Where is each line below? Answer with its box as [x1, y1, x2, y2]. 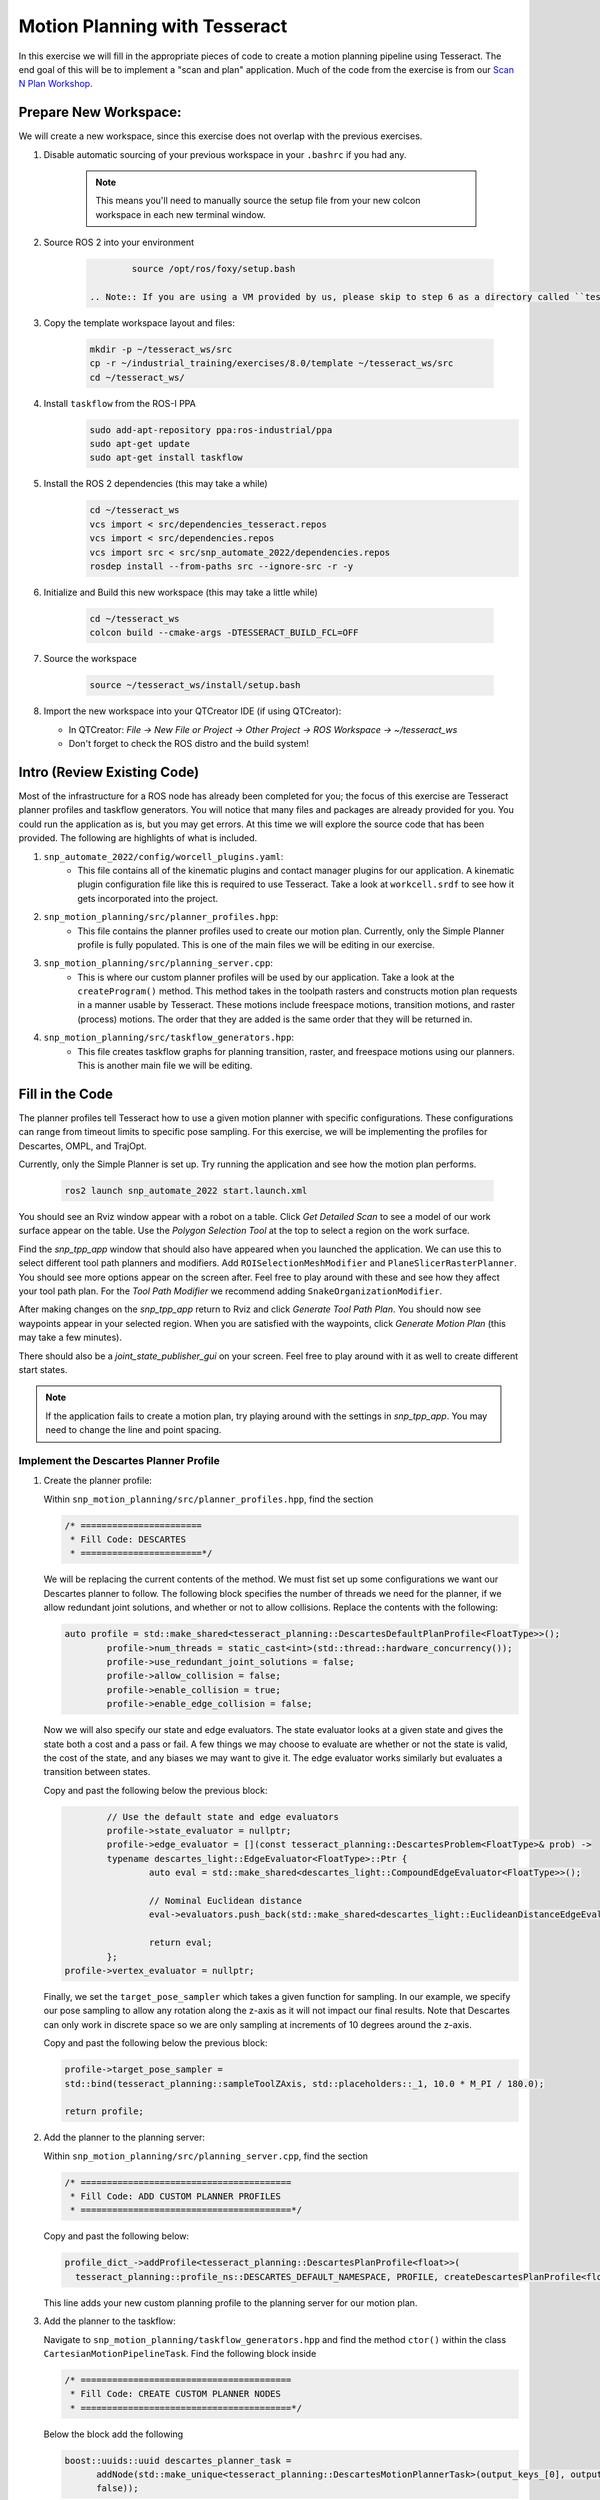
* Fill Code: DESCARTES [70, 1534, 187, 1545]
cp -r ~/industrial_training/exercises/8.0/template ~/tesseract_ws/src [89, 358, 454, 369]
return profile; [64, 2106, 145, 2117]
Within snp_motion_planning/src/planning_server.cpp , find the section [43, 2150, 369, 2162]
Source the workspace [43, 653, 137, 665]
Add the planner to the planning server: [43, 2131, 205, 2144]
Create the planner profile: [43, 1475, 152, 1487]
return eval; [148, 1937, 213, 1949]
